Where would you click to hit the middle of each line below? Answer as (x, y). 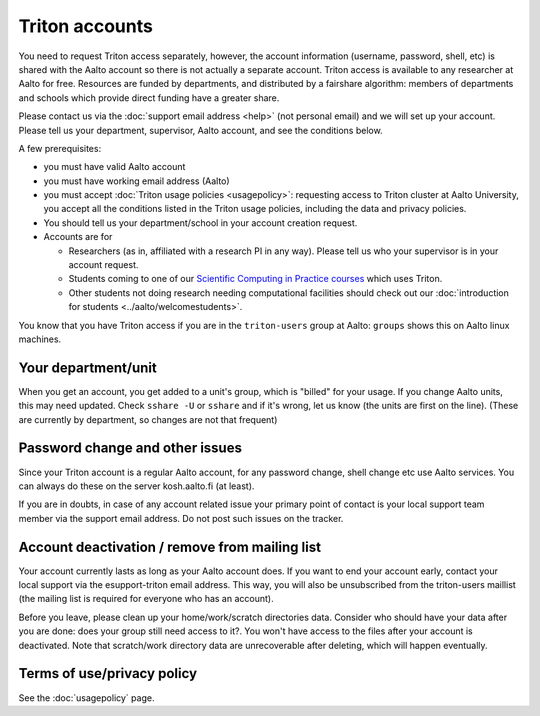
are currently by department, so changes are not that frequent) (148, 419)
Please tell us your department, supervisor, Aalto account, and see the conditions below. (201, 130)
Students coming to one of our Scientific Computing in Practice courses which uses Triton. (255, 279)
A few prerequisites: (60, 148)
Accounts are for (78, 237)
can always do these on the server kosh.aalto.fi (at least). (136, 486)
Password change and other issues (130, 448)
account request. (103, 265)
